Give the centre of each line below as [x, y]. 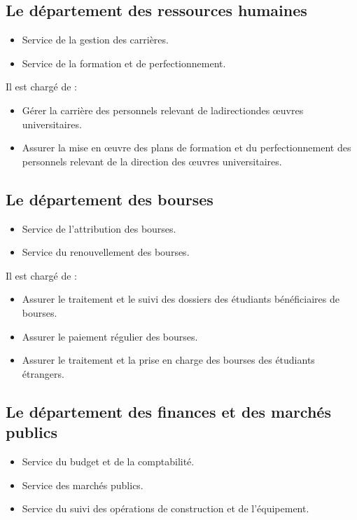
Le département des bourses [110, 199]
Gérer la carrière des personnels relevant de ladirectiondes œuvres [163, 110]
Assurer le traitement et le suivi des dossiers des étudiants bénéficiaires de [181, 299]
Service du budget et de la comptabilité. [108, 461]
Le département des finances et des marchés [168, 411]
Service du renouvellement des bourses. [106, 252]
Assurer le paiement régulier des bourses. [110, 336]
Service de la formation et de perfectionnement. [124, 63]
